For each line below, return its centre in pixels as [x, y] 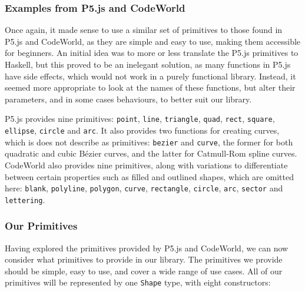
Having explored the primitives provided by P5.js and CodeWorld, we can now [147, 248]
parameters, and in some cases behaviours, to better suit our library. [128, 99]
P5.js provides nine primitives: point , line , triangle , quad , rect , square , [140, 119]
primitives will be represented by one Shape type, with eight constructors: [138, 282]
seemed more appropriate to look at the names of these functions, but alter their [150, 87]
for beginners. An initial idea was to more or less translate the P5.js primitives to [152, 53]
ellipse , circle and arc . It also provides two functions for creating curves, [142, 130]
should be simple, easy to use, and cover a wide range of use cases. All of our [144, 271]
